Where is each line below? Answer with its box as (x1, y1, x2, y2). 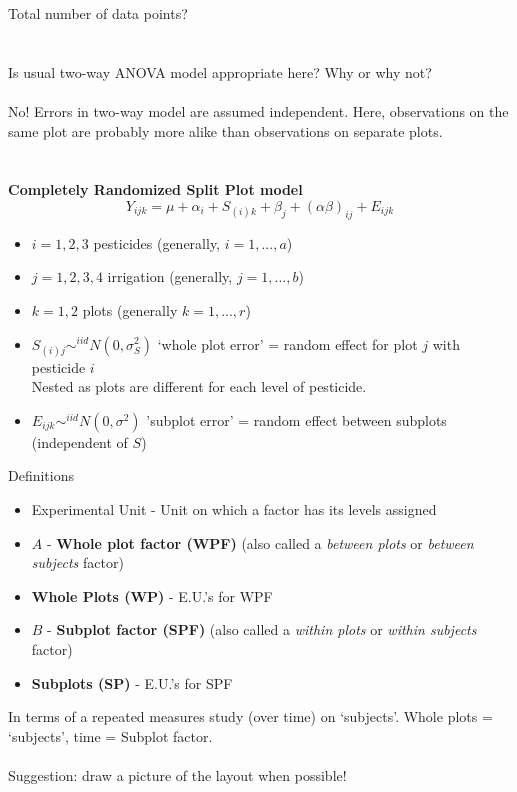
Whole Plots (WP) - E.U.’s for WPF (31, 585, 273, 606)
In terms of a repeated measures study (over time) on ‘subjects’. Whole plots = (8, 706, 493, 727)
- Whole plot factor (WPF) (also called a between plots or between (46, 532, 474, 553)
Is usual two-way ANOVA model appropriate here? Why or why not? (8, 61, 432, 82)
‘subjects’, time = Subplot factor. (8, 725, 213, 746)
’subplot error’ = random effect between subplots (146, 409, 447, 430)
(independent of (31, 431, 128, 452)
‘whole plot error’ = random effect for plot (157, 333, 418, 354)
